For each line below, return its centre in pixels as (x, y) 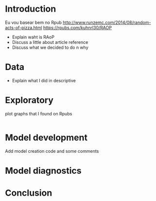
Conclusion (29, 193)
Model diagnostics (43, 171)
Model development (46, 138)
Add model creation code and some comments (52, 151)
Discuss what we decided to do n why (50, 47)
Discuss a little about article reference (50, 42)
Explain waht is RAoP (33, 37)
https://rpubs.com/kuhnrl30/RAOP (77, 27)
